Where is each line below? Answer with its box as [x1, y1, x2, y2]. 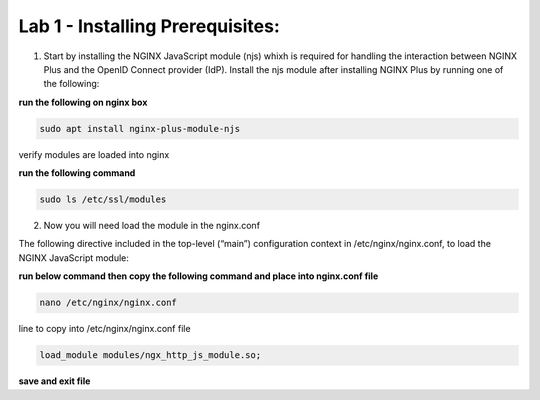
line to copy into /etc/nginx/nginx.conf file [18, 323, 191, 335]
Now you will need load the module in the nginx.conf [43, 220, 260, 232]
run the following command [18, 167, 136, 179]
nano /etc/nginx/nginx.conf [39, 297, 177, 309]
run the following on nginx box [18, 96, 148, 108]
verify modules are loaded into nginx [18, 148, 170, 160]
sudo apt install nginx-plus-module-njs [39, 123, 240, 134]
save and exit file [18, 375, 91, 387]
